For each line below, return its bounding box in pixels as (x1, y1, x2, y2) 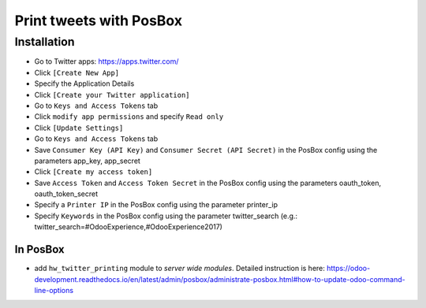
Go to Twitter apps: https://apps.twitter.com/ (34, 57, 179, 66)
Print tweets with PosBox (14, 12, 183, 29)
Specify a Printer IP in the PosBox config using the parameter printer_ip (34, 200, 278, 210)
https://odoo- (326, 264, 371, 273)
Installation (14, 35, 75, 49)
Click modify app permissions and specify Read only (34, 112, 224, 121)
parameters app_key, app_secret (34, 156, 141, 165)
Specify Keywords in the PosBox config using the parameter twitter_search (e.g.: (34, 211, 298, 221)
